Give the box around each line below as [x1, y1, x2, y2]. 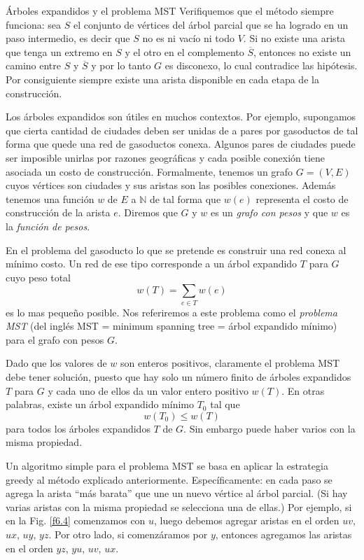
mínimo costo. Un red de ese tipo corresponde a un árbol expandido [6, 256, 297, 271]
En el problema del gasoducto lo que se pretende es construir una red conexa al [6, 242, 346, 257]
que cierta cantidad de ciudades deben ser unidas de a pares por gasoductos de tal [6, 122, 358, 137]
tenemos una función [6, 191, 94, 206]
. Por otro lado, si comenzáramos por [48, 526, 208, 541]
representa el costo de [255, 191, 349, 206]
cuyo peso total [6, 269, 71, 284]
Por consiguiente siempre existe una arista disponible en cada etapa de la [6, 71, 319, 86]
